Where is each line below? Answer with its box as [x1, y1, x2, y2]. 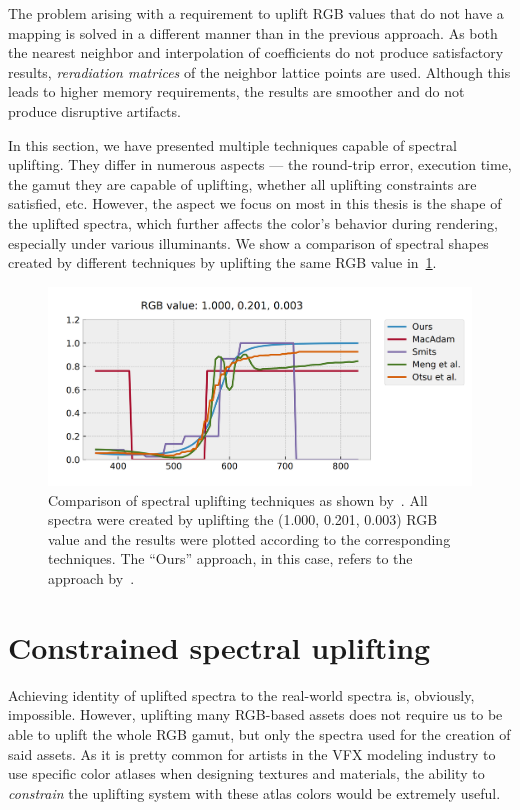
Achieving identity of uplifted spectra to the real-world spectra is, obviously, [8, 684, 475, 705]
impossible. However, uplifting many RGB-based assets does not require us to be [8, 704, 503, 725]
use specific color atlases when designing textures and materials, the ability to [8, 763, 485, 784]
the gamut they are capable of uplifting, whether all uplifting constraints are [8, 173, 477, 194]
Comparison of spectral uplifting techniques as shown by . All [48, 489, 428, 510]
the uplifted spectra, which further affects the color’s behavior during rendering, [8, 212, 498, 233]
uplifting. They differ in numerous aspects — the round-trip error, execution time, [8, 154, 512, 175]
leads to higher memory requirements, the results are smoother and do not [8, 81, 465, 102]
